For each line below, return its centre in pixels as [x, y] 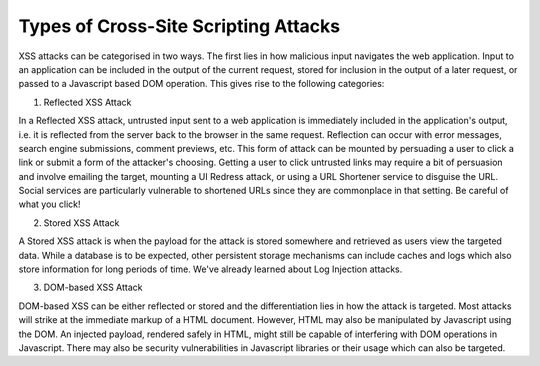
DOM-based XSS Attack [93, 287]
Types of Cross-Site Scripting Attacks [179, 26]
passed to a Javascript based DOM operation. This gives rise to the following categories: [201, 84]
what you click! [49, 204]
